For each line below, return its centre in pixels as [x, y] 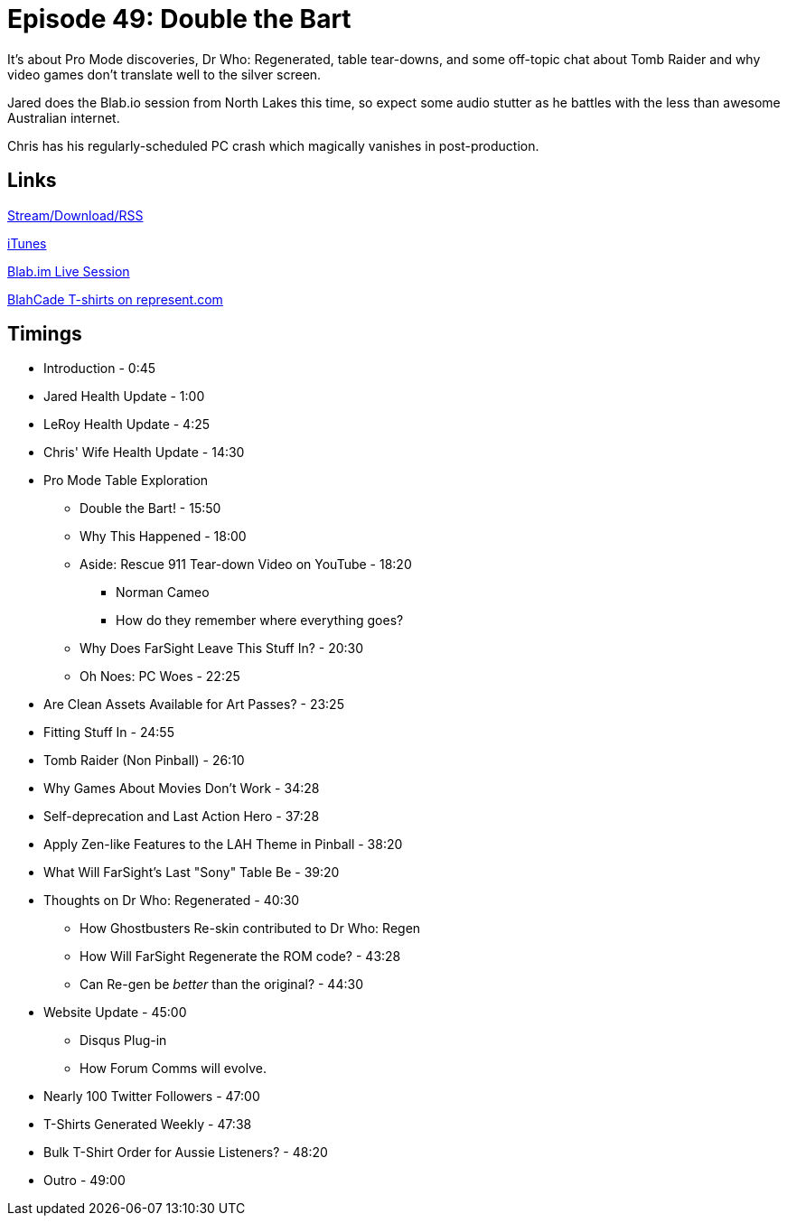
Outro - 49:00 [84, 1181]
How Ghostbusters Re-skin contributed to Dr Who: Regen [250, 929]
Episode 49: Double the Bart [179, 19]
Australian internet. [64, 117]
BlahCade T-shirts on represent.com [115, 299]
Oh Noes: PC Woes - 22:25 [160, 677]
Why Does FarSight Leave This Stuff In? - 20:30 [222, 649]
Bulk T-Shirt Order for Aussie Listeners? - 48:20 [186, 1153]
